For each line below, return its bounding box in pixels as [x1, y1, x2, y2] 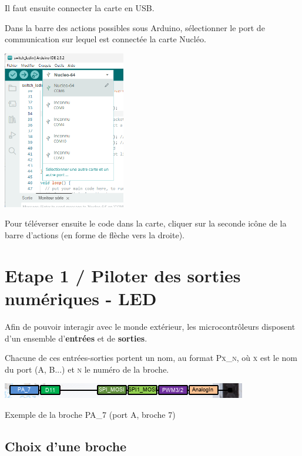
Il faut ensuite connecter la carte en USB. [5, 2, 155, 13]
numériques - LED [5, 286, 157, 310]
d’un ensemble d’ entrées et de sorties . [5, 332, 147, 344]
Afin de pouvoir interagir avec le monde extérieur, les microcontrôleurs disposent [5, 320, 296, 332]
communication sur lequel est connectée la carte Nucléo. [5, 33, 206, 45]
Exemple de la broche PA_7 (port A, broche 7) [5, 408, 176, 420]
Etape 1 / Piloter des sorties [5, 263, 241, 287]
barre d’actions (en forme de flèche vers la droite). [5, 229, 184, 241]
